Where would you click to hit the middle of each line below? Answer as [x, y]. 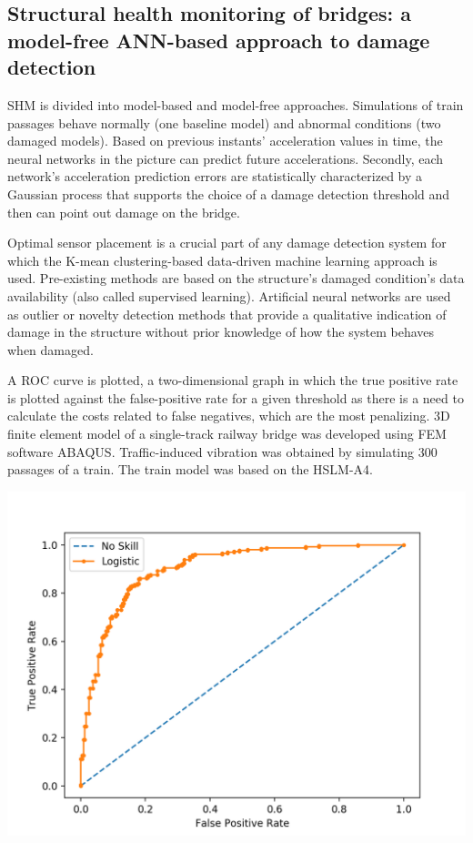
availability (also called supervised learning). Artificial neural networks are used [229, 295]
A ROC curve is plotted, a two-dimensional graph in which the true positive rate [233, 380]
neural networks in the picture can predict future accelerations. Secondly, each [226, 158]
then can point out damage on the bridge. [124, 212]
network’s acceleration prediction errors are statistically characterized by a [215, 176]
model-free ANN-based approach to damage [219, 40]
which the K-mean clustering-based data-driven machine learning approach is [222, 260]
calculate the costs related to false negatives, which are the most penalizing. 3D [229, 416]
